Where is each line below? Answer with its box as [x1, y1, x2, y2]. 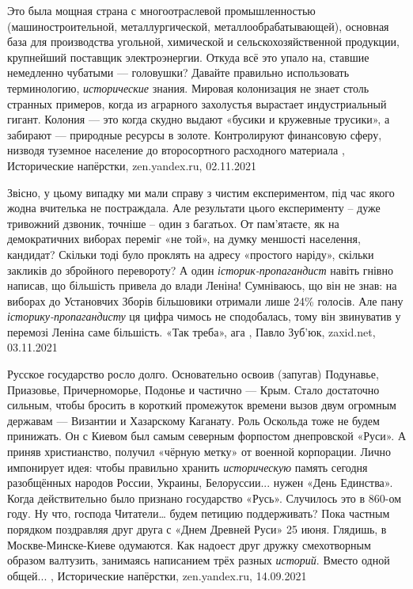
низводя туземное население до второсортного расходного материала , [7, 142, 345, 158]
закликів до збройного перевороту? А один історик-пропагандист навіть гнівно [7, 261, 393, 278]
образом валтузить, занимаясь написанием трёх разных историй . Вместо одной [7, 552, 390, 568]
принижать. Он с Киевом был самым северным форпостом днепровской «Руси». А [7, 427, 407, 444]
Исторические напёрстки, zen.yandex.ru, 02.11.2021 [7, 157, 256, 173]
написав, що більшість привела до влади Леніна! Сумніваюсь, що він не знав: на [7, 277, 397, 294]
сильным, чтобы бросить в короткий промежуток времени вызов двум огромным [7, 397, 396, 413]
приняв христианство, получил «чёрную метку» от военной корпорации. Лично [7, 443, 391, 460]
